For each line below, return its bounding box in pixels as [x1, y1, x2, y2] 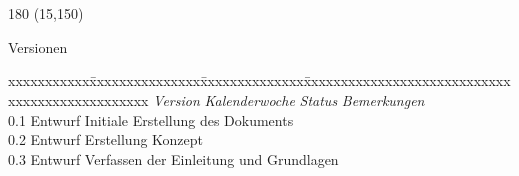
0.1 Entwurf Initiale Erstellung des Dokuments [8, 109, 294, 130]
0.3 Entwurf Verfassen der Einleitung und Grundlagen [8, 148, 339, 169]
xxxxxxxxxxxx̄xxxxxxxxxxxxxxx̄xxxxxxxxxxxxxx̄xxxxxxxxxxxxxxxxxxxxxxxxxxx [8, 70, 511, 91]
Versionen [8, 36, 68, 57]
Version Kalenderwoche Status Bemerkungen [153, 89, 425, 110]
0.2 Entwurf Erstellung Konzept [8, 129, 204, 150]
